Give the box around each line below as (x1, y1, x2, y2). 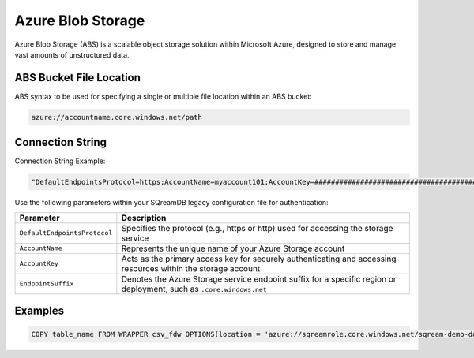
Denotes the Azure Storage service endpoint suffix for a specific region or (121, 273, 397, 284)
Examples (14, 304, 65, 318)
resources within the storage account (121, 263, 261, 274)
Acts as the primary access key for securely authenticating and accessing (121, 253, 397, 264)
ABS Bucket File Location (14, 71, 141, 84)
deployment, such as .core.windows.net (121, 283, 268, 294)
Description (121, 212, 167, 223)
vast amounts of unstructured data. (14, 50, 130, 59)
